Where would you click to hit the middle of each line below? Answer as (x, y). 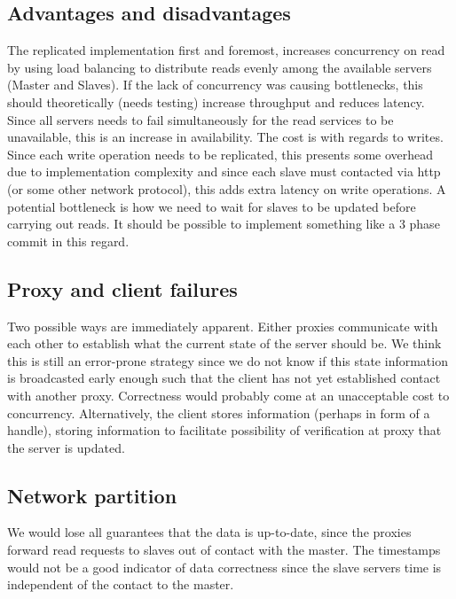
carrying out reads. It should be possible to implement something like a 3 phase (224, 224)
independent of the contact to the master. (121, 584)
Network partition (92, 495)
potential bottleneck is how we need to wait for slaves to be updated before (212, 206)
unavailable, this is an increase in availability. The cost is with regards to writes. (225, 137)
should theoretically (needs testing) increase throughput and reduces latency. (216, 101)
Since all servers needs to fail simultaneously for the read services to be (200, 119)
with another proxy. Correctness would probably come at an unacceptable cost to (228, 395)
